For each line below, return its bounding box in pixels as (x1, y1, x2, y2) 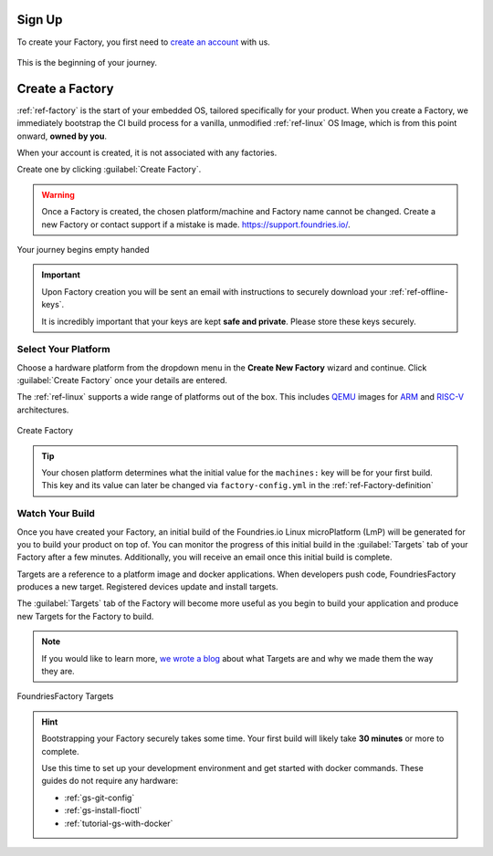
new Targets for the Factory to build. (16, 611, 154, 621)
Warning (41, 189, 75, 200)
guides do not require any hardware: (41, 776, 179, 787)
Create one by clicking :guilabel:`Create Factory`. (16, 164, 202, 175)
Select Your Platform (16, 343, 110, 356)
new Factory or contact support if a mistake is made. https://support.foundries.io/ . (41, 219, 351, 230)
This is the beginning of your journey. (16, 57, 158, 68)
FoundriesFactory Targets (16, 691, 114, 702)
